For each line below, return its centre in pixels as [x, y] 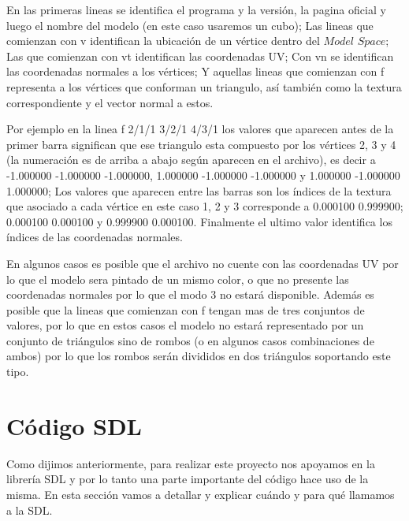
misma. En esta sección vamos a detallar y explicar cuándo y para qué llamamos [201, 494]
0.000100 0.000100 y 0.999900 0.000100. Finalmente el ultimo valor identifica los [199, 221]
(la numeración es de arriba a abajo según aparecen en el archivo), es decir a [191, 160]
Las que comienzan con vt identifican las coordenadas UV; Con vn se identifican [200, 56]
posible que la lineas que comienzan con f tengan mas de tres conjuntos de [186, 309]
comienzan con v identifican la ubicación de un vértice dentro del [163, 41]
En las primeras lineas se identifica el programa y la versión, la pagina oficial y [196, 9]
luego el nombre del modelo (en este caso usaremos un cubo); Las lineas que [190, 25]
